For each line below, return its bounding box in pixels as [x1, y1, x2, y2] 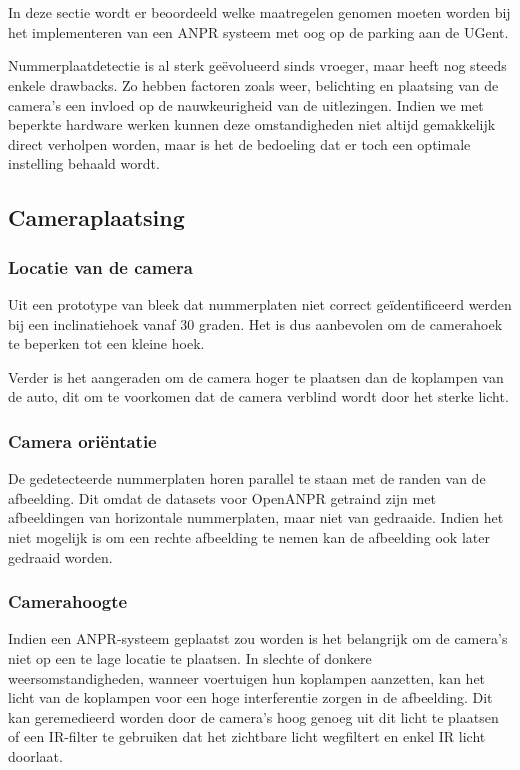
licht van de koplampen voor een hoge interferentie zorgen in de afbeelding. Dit [8, 687, 493, 708]
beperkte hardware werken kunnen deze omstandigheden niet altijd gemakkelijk [8, 114, 496, 135]
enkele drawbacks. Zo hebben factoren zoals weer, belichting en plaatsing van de [8, 74, 499, 95]
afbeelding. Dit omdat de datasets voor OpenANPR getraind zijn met [8, 487, 436, 508]
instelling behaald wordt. [8, 153, 160, 174]
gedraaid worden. [8, 546, 113, 567]
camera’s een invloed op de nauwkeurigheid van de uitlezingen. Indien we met [8, 94, 484, 115]
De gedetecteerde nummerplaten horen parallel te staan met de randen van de [8, 468, 486, 489]
